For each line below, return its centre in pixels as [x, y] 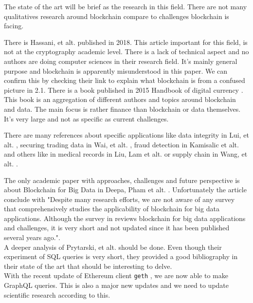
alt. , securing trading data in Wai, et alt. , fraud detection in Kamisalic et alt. [121, 144]
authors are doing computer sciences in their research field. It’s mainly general [121, 61]
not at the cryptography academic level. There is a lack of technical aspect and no [126, 51]
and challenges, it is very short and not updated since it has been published [117, 228]
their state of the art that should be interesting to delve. [88, 266]
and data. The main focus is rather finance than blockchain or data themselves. [122, 109]
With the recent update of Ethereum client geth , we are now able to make [116, 275]
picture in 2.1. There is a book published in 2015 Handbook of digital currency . [124, 90]
